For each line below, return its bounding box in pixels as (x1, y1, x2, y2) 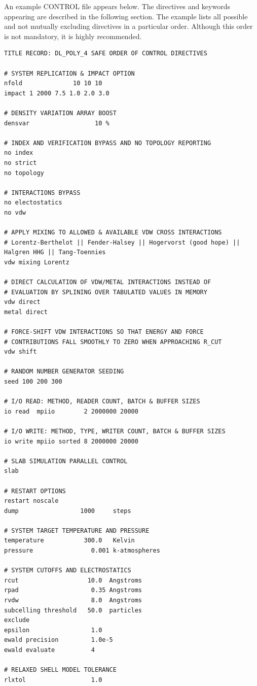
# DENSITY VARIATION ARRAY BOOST (4, 109, 117, 117)
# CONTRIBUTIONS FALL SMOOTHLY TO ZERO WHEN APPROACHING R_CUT (4, 338, 222, 346)
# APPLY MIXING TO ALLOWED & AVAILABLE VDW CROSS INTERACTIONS (4, 229, 222, 236)
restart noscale (4, 497, 59, 505)
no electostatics (4, 199, 62, 207)
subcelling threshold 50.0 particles (4, 606, 142, 614)
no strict (4, 159, 37, 166)
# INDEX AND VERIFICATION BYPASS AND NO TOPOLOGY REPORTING (4, 139, 211, 147)
